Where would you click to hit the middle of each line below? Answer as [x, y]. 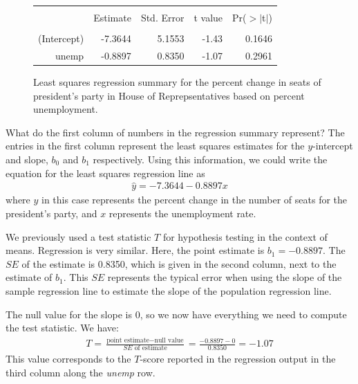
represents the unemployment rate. [182, 213]
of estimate [151, 348]
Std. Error [162, 17]
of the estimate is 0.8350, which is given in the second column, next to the [179, 263]
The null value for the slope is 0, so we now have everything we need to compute [176, 314]
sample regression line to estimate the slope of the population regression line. [169, 291]
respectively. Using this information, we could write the [210, 159]
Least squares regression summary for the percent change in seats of [177, 82]
